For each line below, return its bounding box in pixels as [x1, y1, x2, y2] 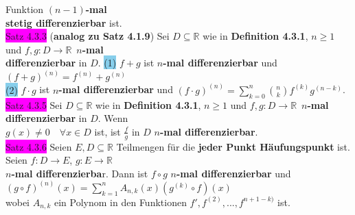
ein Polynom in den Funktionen [54, 194, 187, 209]
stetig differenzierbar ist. [5, 15, 122, 29]
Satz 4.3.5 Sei [5, 97, 62, 112]
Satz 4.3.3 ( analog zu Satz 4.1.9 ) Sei [5, 29, 170, 43]
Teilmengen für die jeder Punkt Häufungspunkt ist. [116, 139, 350, 153]
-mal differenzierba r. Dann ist [11, 166, 148, 180]
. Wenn [98, 111, 128, 125]
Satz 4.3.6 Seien [5, 139, 72, 153]
